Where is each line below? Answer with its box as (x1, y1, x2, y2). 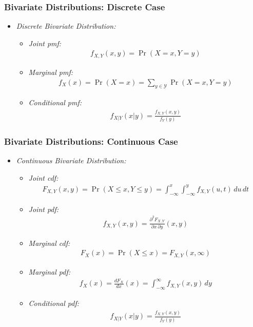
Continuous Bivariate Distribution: (16, 155, 126, 166)
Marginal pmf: (28, 66, 73, 77)
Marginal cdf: (28, 237, 70, 248)
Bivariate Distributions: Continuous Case (4, 134, 178, 147)
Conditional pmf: (28, 97, 82, 108)
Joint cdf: (28, 172, 59, 183)
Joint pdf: (28, 203, 59, 214)
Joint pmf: (28, 37, 62, 48)
